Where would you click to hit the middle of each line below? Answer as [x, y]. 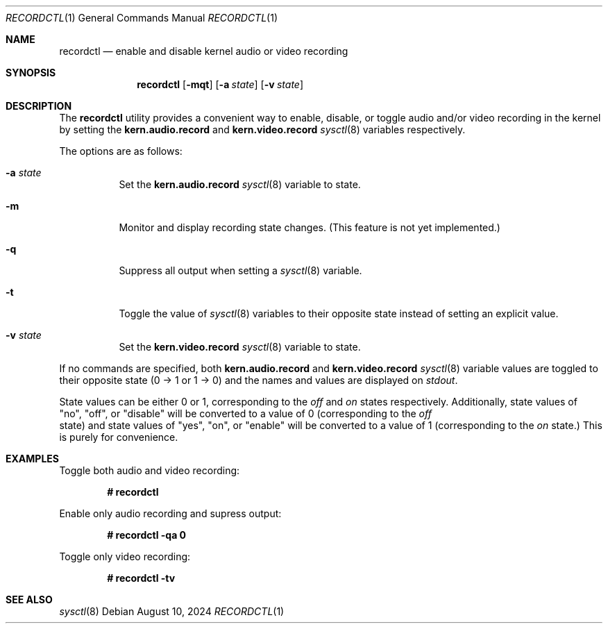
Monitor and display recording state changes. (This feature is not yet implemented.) [310, 227]
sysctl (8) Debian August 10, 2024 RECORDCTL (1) [172, 611]
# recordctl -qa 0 [147, 535]
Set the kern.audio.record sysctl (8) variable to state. [240, 184]
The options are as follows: [121, 151]
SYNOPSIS [31, 73]
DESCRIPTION [39, 106]
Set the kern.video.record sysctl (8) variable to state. [240, 347]
